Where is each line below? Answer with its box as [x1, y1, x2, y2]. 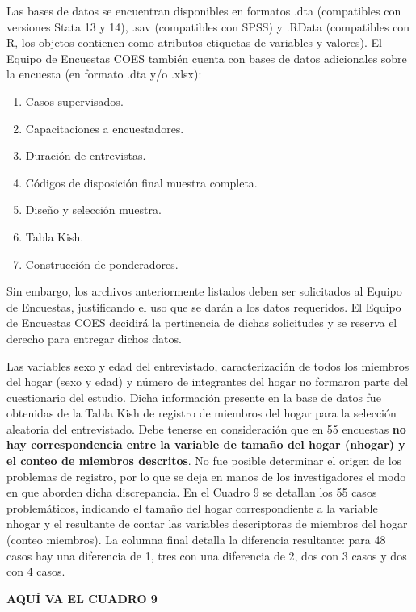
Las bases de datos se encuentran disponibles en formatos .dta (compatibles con [6, 2, 401, 19]
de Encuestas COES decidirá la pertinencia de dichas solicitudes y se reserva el [6, 314, 397, 331]
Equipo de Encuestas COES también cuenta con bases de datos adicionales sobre [6, 49, 407, 66]
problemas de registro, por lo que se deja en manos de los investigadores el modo [6, 467, 406, 484]
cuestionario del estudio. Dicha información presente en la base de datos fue [6, 388, 381, 405]
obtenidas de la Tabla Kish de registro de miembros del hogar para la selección [6, 405, 397, 421]
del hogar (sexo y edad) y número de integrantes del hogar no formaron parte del [6, 373, 409, 390]
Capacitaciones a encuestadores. [25, 119, 184, 136]
